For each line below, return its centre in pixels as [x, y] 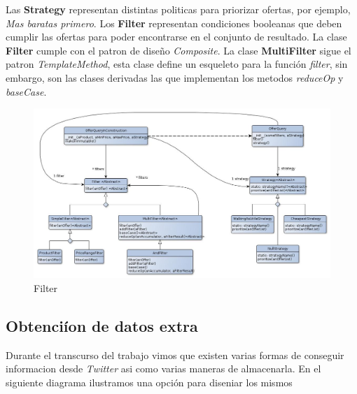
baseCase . [26, 91]
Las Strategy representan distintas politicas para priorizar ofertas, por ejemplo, [178, 9]
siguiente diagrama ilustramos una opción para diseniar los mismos [149, 382]
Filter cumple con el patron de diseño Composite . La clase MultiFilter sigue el [178, 50]
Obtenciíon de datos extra [102, 325]
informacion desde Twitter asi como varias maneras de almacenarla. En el [163, 369]
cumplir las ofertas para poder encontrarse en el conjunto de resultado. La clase [176, 37]
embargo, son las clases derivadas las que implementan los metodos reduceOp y [175, 77]
